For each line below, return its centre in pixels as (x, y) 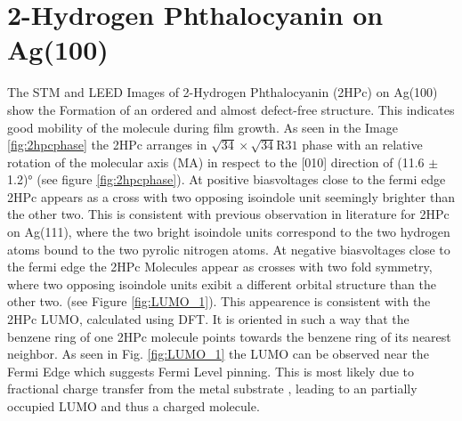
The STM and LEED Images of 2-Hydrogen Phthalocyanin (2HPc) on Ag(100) (223, 92)
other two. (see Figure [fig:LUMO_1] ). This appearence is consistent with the (219, 301)
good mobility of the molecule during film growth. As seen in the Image (203, 127)
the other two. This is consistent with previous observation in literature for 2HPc (228, 214)
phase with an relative (362, 145)
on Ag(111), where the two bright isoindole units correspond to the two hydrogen (229, 232)
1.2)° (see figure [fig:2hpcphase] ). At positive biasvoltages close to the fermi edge (227, 179)
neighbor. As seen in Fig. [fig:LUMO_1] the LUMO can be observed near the (218, 354)
